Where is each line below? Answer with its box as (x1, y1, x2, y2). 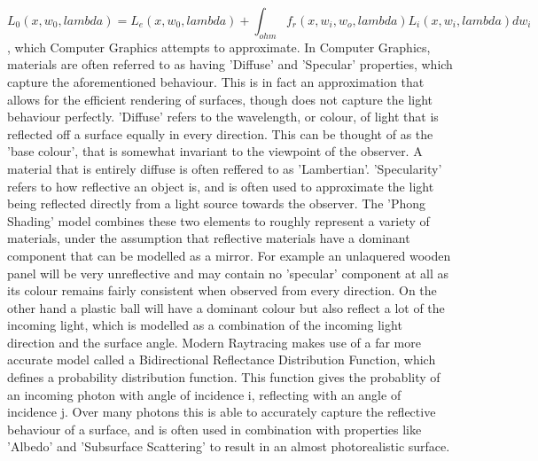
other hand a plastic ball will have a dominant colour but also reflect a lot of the (7, 298, 445, 316)
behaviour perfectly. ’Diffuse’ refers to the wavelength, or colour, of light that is (7, 107, 439, 126)
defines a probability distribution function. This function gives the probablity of (7, 368, 441, 387)
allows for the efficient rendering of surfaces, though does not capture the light (7, 90, 433, 108)
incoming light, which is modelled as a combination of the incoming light (7, 316, 402, 334)
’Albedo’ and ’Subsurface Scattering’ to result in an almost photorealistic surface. (7, 437, 450, 456)
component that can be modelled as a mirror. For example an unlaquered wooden (7, 246, 451, 264)
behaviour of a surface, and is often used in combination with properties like (7, 419, 422, 438)
